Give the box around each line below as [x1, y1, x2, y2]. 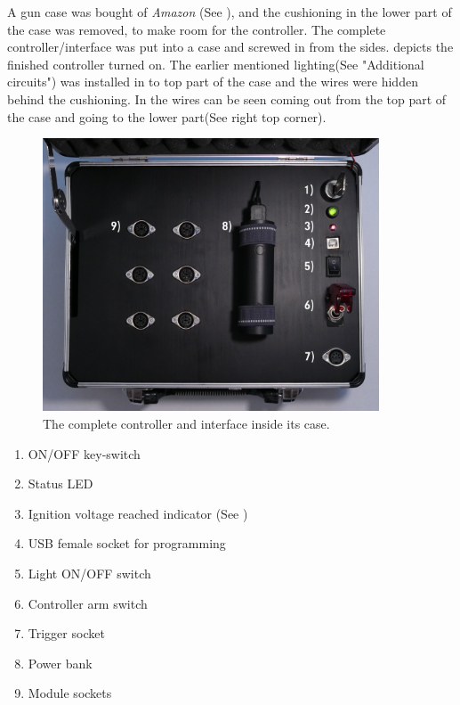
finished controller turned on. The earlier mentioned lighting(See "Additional [7, 54, 424, 73]
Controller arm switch [28, 594, 148, 612]
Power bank [28, 653, 93, 672]
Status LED [28, 474, 93, 493]
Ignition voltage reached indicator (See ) [28, 504, 248, 522]
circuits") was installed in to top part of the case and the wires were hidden [7, 72, 418, 91]
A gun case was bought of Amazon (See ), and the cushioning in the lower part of [7, 3, 452, 20]
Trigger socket [28, 624, 105, 643]
